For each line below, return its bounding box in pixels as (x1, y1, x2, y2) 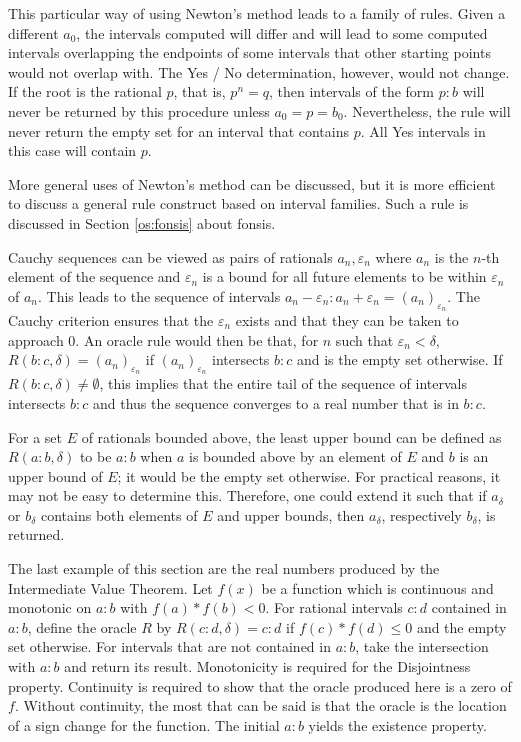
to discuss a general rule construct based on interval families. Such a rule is (8, 193, 469, 214)
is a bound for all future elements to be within (202, 266, 487, 287)
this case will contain (8, 140, 137, 161)
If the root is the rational (8, 81, 162, 102)
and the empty (416, 616, 507, 637)
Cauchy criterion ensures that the (8, 309, 214, 330)
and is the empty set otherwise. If (296, 349, 503, 370)
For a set (8, 426, 62, 447)
